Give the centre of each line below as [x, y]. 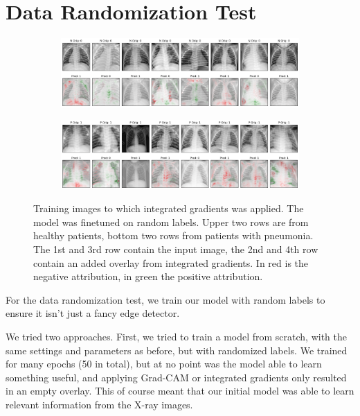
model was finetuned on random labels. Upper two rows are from [171, 222]
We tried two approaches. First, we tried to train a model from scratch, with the [177, 336]
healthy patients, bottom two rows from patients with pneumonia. [173, 235]
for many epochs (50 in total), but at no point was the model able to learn [164, 364]
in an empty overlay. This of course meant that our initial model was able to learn [180, 391]
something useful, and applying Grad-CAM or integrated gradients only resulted [176, 377]
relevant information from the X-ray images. [99, 404]
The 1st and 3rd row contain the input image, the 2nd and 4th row [176, 249]
